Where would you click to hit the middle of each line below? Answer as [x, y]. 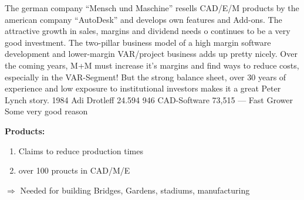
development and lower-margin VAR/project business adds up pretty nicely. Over [151, 54]
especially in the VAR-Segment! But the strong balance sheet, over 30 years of [146, 77]
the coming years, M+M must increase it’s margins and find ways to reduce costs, [152, 65]
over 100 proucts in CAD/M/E [74, 170]
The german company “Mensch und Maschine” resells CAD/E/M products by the [152, 8]
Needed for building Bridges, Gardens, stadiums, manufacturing [135, 190]
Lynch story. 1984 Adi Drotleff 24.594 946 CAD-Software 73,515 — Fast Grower [149, 99]
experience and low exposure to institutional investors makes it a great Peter [143, 88]
